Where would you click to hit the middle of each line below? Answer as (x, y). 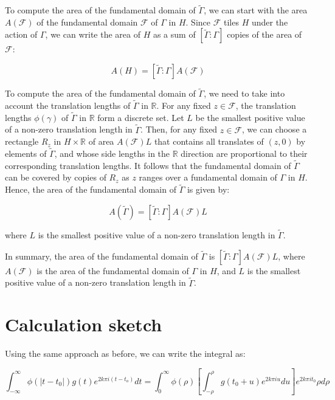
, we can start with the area (256, 10)
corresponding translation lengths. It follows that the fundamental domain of (148, 165)
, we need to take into (244, 93)
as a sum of (174, 34)
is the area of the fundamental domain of (113, 270)
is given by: (208, 189)
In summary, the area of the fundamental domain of (102, 256)
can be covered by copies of (56, 177)
